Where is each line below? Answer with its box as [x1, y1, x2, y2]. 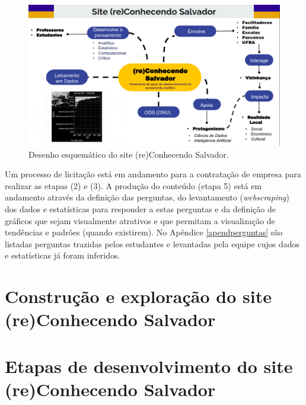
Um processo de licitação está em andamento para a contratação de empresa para [5, 168, 301, 180]
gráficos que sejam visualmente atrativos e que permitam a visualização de [5, 214, 275, 227]
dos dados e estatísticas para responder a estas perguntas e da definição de [5, 203, 276, 215]
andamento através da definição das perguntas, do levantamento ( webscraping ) [5, 191, 289, 203]
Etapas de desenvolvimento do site [5, 353, 293, 378]
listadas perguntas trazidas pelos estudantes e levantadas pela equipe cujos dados [5, 237, 300, 250]
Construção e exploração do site [5, 284, 272, 308]
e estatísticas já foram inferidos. [5, 249, 120, 262]
